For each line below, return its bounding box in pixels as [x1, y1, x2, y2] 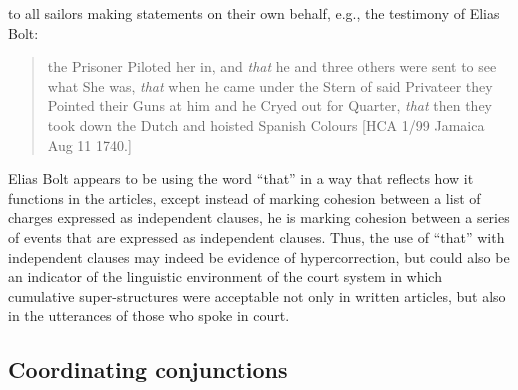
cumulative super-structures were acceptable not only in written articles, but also [8, 285, 506, 306]
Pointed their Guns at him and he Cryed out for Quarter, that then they [47, 95, 493, 116]
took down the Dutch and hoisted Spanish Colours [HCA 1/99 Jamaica [47, 114, 485, 135]
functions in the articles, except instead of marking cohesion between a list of [8, 187, 481, 208]
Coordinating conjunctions [8, 354, 288, 385]
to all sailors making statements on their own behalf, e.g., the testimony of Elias [8, 3, 500, 23]
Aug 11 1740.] [47, 134, 132, 155]
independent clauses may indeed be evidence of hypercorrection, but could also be [8, 246, 510, 267]
